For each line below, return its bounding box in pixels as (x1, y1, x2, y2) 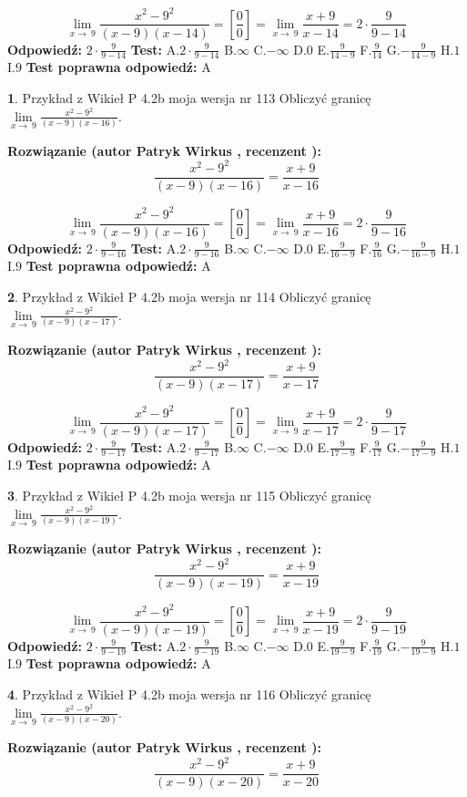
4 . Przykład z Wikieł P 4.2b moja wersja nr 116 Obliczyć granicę (7, 685, 371, 704)
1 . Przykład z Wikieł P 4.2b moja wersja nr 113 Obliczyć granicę (7, 88, 371, 107)
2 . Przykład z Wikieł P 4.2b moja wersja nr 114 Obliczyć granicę (7, 287, 371, 306)
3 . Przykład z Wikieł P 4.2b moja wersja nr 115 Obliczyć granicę (7, 486, 371, 505)
